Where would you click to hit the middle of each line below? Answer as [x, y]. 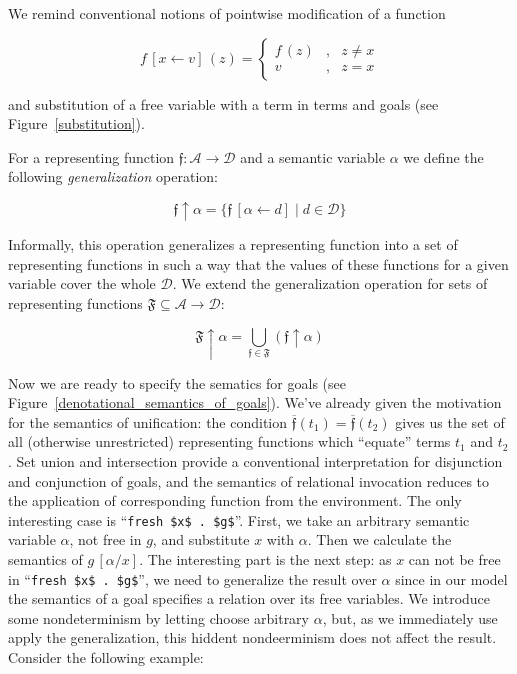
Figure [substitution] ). [76, 123]
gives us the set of [450, 421]
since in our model [451, 578]
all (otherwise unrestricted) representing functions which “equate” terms [229, 441]
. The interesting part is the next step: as [265, 558]
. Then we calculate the [379, 539]
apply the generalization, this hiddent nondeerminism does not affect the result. [252, 637]
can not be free [454, 558]
